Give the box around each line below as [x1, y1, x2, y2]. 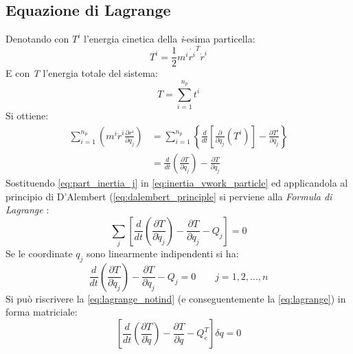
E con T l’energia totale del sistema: [5, 66, 158, 80]
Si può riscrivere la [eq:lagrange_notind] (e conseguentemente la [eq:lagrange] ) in [5, 291, 346, 305]
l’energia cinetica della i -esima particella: [84, 32, 255, 46]
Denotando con [5, 32, 69, 46]
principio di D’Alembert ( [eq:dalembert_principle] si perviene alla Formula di [5, 189, 332, 203]
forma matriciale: [5, 305, 78, 319]
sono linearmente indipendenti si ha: [87, 246, 239, 261]
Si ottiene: [5, 108, 49, 123]
